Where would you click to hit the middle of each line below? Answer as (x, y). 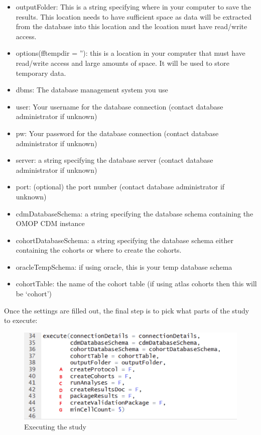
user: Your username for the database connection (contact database (119, 106)
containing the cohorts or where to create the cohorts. (99, 250)
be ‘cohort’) (34, 294)
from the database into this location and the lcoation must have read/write (132, 26)
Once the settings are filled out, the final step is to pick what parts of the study (127, 310)
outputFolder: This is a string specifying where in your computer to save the (134, 7)
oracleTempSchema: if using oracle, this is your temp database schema (124, 266)
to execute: (21, 320)
